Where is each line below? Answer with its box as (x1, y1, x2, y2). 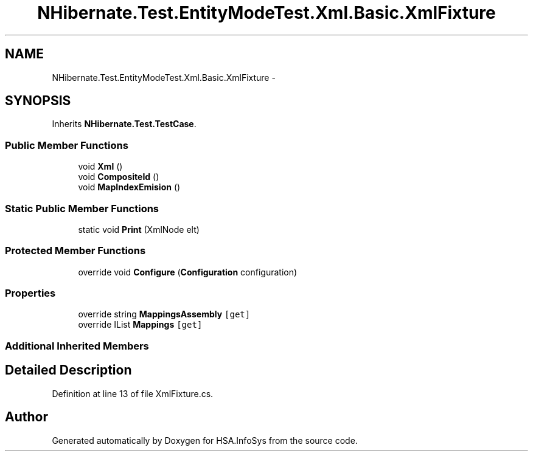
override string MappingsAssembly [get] (78, 309, 251, 320)
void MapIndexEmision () (78, 182, 181, 193)
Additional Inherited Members (5, 339, 149, 352)
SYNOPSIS (5, 93, 71, 109)
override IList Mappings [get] (78, 319, 203, 330)
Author (5, 409, 48, 425)
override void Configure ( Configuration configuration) (78, 266, 298, 277)
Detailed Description (5, 362, 132, 378)
